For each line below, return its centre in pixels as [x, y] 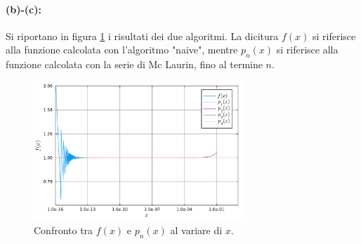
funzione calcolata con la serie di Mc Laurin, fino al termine [134, 64]
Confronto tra [64, 230]
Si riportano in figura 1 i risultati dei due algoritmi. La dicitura [142, 36]
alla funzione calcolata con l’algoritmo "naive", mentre [122, 50]
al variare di [196, 230]
